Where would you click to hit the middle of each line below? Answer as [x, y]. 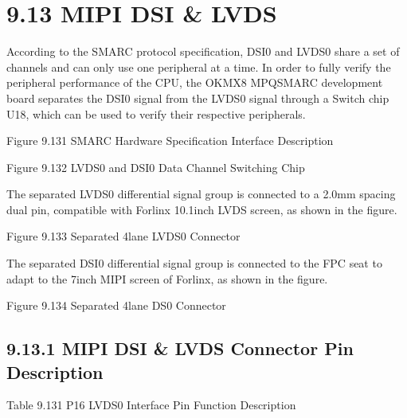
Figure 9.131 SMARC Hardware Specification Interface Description [170, 141]
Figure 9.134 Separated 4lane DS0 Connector [116, 305]
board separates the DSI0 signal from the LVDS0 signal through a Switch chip [198, 98]
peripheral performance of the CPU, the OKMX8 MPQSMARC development [195, 82]
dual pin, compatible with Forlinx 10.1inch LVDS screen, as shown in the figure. [202, 209]
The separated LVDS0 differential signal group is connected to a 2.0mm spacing [201, 194]
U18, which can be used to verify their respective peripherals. [156, 113]
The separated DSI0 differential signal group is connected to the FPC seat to [194, 263]
